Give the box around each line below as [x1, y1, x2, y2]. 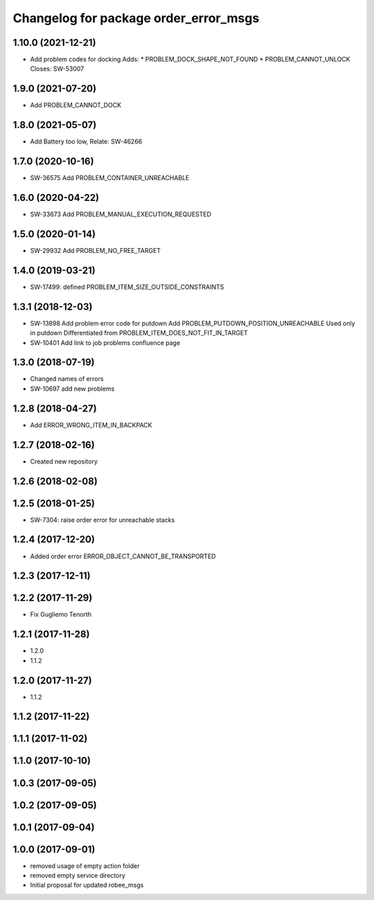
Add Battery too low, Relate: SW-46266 [30, 137, 143, 145]
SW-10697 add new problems [30, 385, 115, 393]
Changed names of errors [30, 375, 104, 383]
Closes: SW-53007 [30, 64, 84, 73]
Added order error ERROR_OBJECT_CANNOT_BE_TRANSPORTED [30, 552, 216, 561]
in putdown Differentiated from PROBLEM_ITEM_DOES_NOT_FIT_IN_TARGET [30, 329, 249, 337]
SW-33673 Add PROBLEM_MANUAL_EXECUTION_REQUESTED [30, 210, 211, 218]
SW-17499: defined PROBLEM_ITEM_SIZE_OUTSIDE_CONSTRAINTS [30, 283, 224, 291]
